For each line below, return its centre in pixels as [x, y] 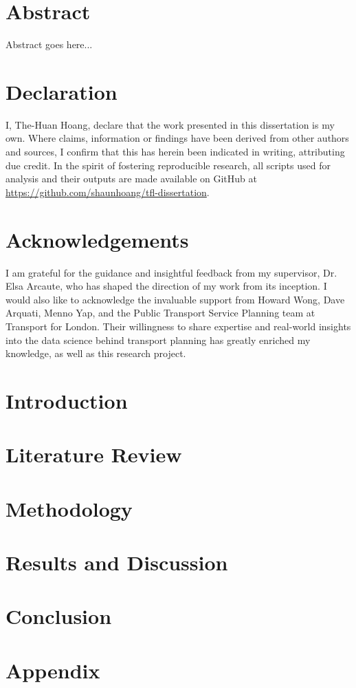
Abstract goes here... [49, 44]
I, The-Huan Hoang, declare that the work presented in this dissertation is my [170, 124]
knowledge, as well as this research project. [96, 353]
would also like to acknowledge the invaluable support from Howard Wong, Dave [175, 299]
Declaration [62, 91]
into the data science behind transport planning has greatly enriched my [158, 340]
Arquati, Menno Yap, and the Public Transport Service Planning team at [160, 313]
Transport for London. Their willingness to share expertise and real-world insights [178, 326]
